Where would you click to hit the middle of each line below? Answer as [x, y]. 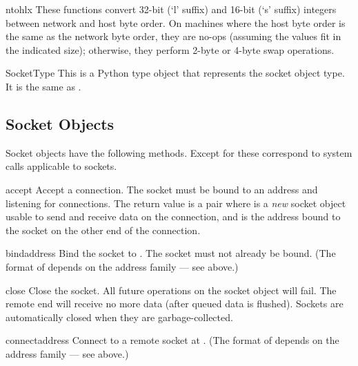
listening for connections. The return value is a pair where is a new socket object [176, 203]
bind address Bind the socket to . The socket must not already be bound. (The [171, 253]
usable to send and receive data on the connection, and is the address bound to [173, 216]
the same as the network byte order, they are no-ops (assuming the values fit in [173, 36]
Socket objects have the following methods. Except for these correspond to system [179, 152]
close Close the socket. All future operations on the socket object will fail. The [171, 290]
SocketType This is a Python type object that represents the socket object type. [175, 73]
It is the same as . [43, 86]
